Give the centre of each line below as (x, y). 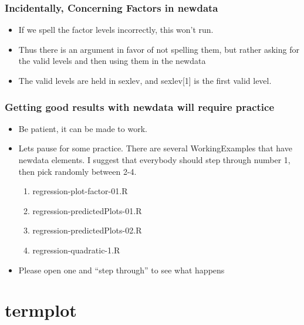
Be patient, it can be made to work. (83, 128)
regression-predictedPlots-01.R (87, 210)
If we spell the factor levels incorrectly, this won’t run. (116, 30)
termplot (41, 310)
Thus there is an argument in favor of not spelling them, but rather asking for (159, 49)
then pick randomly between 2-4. (77, 171)
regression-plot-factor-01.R (80, 191)
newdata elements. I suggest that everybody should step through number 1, (154, 160)
